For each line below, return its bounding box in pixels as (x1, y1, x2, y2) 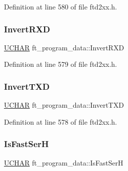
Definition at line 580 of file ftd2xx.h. (4, 1, 117, 11)
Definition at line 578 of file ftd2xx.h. (4, 116, 117, 127)
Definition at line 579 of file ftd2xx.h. (4, 59, 117, 69)
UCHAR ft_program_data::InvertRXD (4, 42, 124, 52)
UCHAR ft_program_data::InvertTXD (4, 100, 124, 110)
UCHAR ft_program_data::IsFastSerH (4, 157, 124, 168)
